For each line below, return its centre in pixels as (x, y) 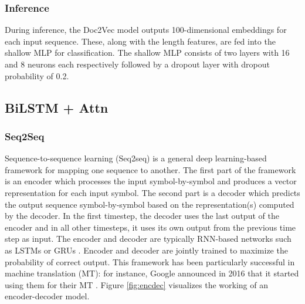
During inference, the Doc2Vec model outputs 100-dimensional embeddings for (146, 30)
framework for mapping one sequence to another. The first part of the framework (150, 169)
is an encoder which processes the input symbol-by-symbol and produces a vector (151, 181)
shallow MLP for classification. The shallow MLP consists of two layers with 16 (147, 53)
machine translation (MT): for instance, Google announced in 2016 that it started (152, 273)
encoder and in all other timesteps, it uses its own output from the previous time (150, 227)
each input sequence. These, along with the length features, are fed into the (140, 41)
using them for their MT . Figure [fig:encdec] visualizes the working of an (137, 284)
